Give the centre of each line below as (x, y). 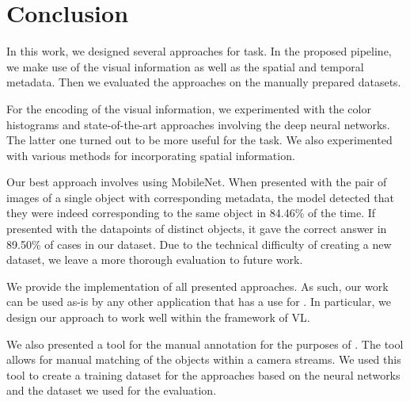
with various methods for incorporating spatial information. (151, 155)
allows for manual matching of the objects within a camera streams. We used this (204, 359)
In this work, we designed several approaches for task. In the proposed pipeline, (199, 51)
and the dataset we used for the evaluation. (112, 390)
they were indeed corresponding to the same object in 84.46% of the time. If (191, 213)
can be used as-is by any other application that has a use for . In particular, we (199, 302)
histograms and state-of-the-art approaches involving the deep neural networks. (198, 124)
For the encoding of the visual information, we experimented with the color (189, 108)
